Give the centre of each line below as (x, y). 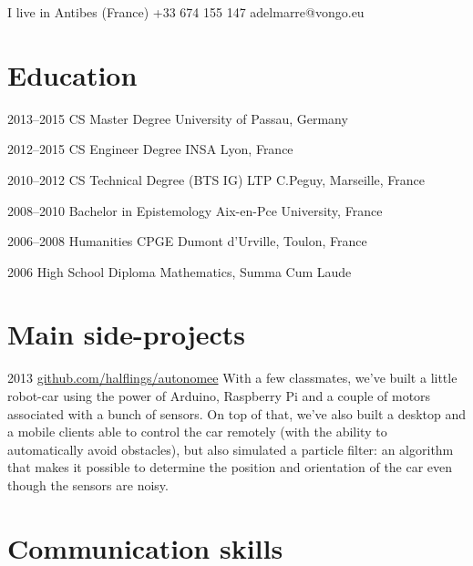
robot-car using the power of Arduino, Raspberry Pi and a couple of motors (219, 396)
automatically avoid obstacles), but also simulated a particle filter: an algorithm (231, 449)
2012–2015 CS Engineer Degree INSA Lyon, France (150, 149)
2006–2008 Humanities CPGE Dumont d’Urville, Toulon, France (187, 241)
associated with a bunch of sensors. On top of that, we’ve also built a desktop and (237, 413)
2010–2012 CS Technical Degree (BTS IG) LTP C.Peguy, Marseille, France (216, 179)
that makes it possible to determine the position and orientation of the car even (230, 467)
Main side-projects (127, 334)
